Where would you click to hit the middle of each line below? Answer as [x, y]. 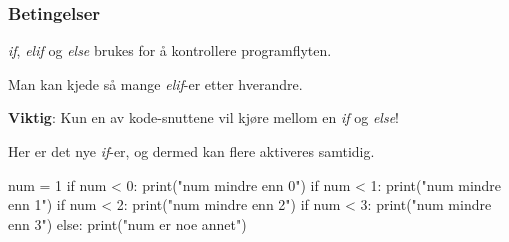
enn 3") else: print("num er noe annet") [127, 223]
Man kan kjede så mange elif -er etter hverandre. [155, 83]
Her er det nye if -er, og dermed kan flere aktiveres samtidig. [191, 151]
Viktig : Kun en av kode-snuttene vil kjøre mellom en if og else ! [203, 117]
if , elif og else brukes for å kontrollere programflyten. [170, 50]
